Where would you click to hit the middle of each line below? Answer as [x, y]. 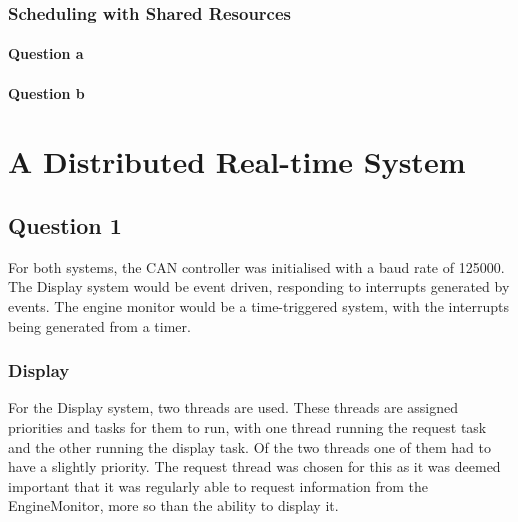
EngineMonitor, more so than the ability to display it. [173, 505]
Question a [46, 53]
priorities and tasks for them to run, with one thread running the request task [247, 426]
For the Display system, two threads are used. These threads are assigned [233, 407]
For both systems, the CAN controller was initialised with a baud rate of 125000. [256, 266]
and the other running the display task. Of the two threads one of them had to [249, 446]
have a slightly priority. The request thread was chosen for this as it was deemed [254, 466]
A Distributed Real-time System [237, 161]
